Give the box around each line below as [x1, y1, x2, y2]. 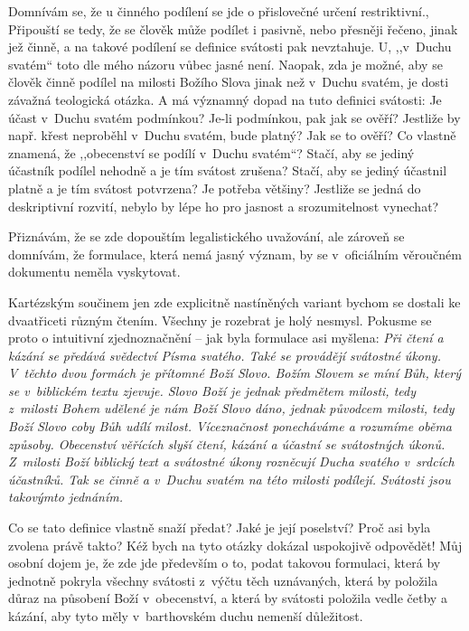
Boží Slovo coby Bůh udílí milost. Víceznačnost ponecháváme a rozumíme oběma [8, 417, 453, 436]
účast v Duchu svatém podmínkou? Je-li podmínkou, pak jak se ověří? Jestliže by [8, 108, 461, 127]
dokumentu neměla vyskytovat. [8, 262, 181, 281]
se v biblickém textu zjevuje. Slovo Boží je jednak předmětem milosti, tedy [8, 381, 416, 400]
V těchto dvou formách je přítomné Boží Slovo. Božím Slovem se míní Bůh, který [8, 363, 462, 382]
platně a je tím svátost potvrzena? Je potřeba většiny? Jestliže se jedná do [8, 178, 421, 197]
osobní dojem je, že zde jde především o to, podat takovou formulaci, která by [8, 553, 441, 572]
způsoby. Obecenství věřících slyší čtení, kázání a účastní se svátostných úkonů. [8, 434, 446, 453]
